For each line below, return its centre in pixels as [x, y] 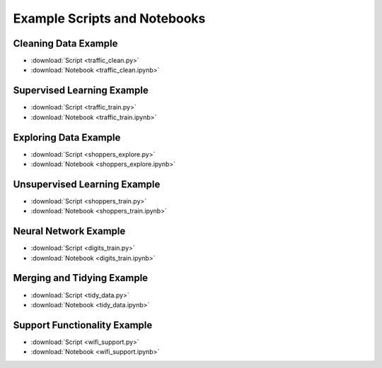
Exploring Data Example [67, 137]
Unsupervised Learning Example [87, 184]
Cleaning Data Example [65, 43]
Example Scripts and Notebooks [109, 18]
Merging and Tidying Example [81, 278]
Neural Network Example [69, 231]
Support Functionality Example [83, 325]
